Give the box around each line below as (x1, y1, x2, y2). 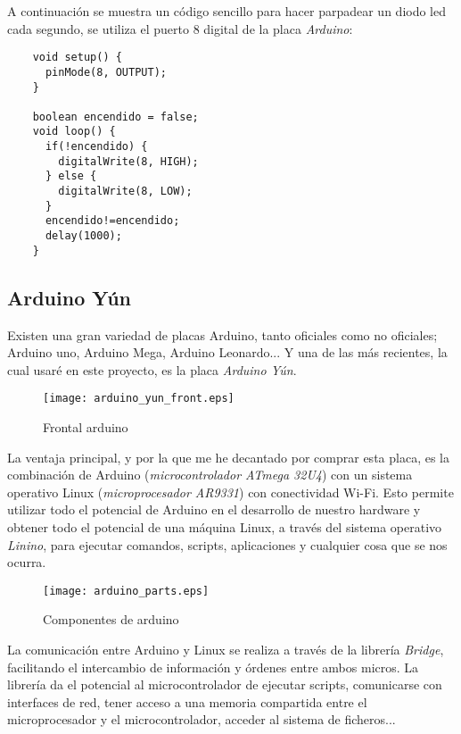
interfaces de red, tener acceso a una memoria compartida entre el (7, 692, 367, 711)
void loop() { (32, 125, 116, 138)
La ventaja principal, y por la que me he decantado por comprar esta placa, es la (7, 447, 449, 466)
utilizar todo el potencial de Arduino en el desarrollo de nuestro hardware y (7, 500, 421, 519)
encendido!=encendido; (45, 214, 180, 228)
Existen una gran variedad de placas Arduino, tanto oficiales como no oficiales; (7, 325, 438, 344)
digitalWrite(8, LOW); (58, 185, 193, 198)
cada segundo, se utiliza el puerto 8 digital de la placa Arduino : (7, 19, 353, 38)
